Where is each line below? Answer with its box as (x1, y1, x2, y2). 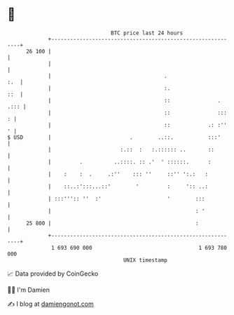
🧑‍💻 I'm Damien (7, 286, 50, 294)
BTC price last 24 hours (111, 29, 184, 36)
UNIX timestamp (123, 256, 168, 264)
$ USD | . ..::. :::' (7, 133, 221, 141)
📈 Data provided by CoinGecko (7, 269, 99, 278)
